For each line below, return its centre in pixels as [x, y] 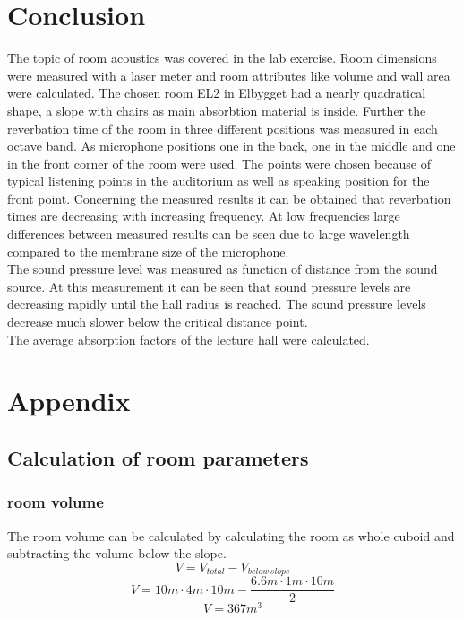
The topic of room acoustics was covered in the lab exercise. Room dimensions [222, 58]
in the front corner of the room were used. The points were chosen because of [219, 163]
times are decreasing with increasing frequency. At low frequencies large [204, 216]
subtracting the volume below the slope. [117, 553]
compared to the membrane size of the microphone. [148, 251]
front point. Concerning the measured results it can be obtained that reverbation [229, 198]
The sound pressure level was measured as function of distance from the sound [223, 269]
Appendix [69, 401]
